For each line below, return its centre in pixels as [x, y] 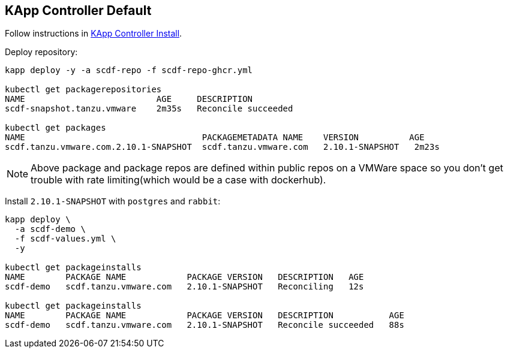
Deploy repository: [41, 52]
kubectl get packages [55, 128]
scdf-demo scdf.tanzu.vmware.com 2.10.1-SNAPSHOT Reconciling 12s [184, 287]
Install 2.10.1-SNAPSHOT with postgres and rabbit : [113, 201]
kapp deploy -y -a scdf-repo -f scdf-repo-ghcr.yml [129, 70]
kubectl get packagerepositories [83, 90]
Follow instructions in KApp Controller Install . [94, 34]
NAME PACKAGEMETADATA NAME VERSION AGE [215, 138]
